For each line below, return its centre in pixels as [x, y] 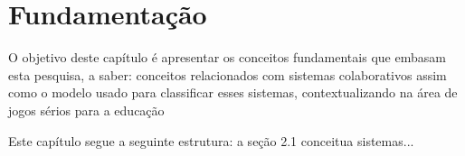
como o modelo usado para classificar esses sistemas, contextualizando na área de [233, 92]
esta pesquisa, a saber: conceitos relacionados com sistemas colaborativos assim [228, 74]
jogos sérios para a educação [86, 110]
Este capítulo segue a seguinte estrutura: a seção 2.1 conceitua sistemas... [211, 140]
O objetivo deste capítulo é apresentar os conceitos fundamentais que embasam [227, 57]
